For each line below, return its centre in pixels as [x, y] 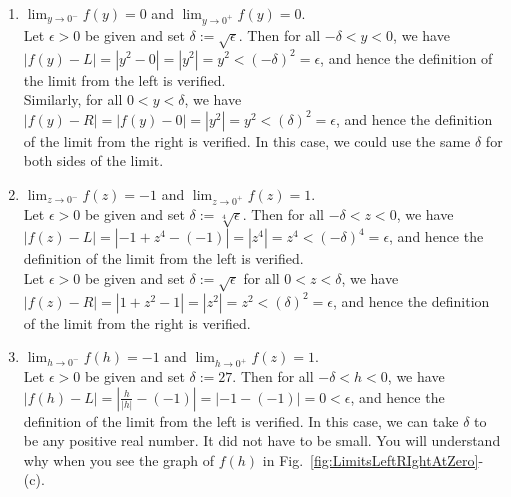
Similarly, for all [73, 99]
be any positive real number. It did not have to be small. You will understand [262, 440]
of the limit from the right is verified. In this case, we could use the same [247, 140]
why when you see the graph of [119, 459]
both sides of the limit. [93, 160]
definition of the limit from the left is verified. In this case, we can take [241, 420]
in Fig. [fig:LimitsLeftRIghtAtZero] [370, 459]
